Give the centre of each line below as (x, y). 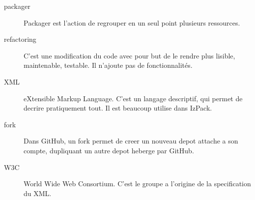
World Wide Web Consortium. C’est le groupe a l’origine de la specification (137, 184)
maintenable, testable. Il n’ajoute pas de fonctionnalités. (108, 65)
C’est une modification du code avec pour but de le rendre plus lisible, (129, 55)
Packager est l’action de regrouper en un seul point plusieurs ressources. (132, 22)
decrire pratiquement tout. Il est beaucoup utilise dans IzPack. (118, 108)
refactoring (20, 39)
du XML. (38, 193)
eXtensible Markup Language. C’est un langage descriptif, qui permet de (133, 98)
